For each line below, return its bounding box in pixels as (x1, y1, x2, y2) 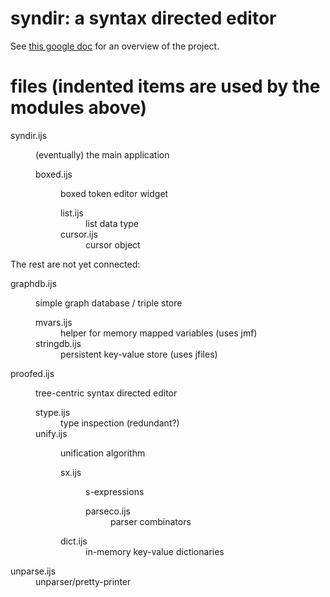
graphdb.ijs (10, 277, 57, 289)
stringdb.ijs (35, 337, 82, 349)
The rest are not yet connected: (10, 258, 141, 270)
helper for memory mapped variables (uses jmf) (60, 327, 258, 339)
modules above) (10, 97, 148, 119)
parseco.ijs (85, 505, 131, 517)
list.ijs (60, 207, 84, 219)
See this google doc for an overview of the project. (10, 40, 220, 52)
